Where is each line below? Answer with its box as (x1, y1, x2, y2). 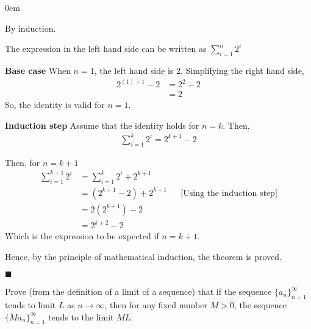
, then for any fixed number (104, 298, 207, 311)
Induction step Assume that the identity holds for (5, 118, 199, 131)
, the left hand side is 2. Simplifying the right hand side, (94, 63, 304, 76)
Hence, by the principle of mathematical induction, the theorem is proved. (5, 250, 282, 262)
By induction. (5, 21, 56, 34)
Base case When (5, 63, 71, 76)
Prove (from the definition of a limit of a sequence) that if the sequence (5, 285, 272, 298)
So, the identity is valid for (5, 98, 105, 111)
